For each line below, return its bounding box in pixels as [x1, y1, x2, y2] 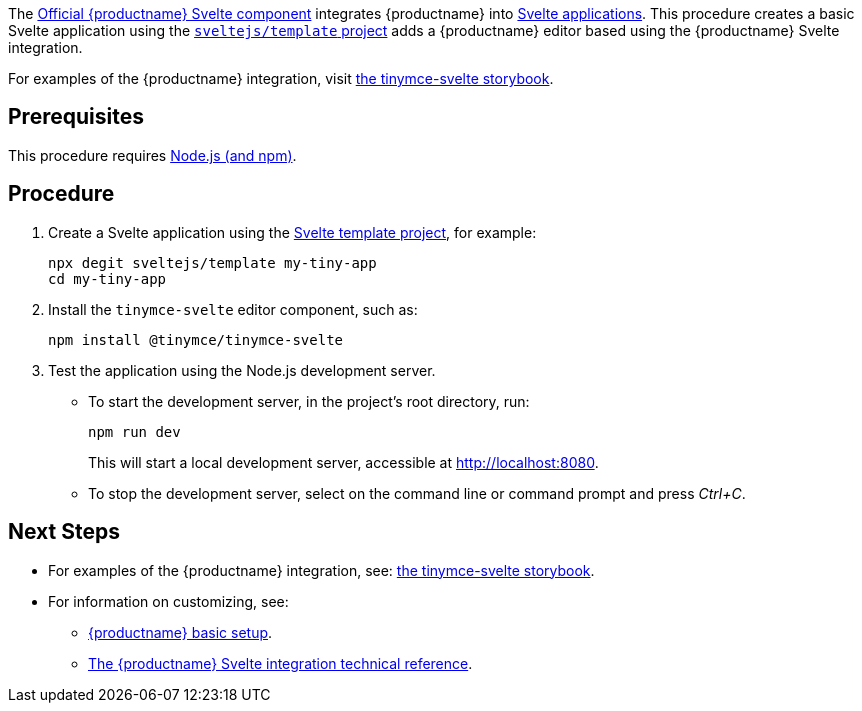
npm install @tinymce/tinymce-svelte [48, 331, 344, 348]
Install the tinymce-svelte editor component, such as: [48, 300, 418, 318]
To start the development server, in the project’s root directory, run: [88, 392, 530, 410]
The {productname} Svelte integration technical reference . [88, 654, 473, 672]
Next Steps [8, 519, 120, 545]
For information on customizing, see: [48, 592, 289, 610]
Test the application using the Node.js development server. [48, 361, 436, 379]
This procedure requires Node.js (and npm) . [8, 146, 297, 164]
